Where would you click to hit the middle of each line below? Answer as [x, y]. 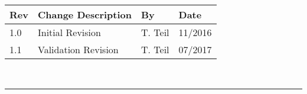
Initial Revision [69, 32]
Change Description [84, 14]
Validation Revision [78, 49]
